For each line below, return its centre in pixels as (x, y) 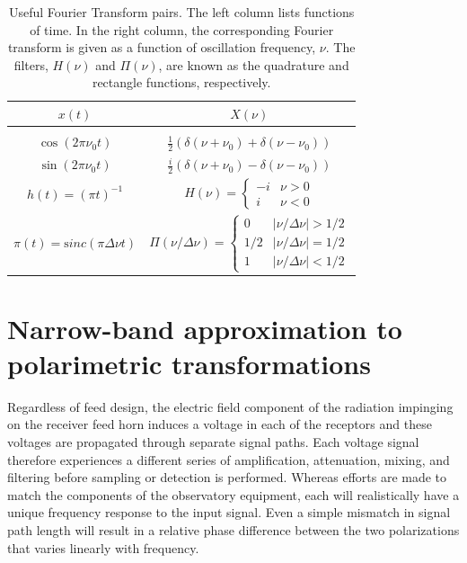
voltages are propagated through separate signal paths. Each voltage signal (213, 442)
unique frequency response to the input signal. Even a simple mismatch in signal (229, 512)
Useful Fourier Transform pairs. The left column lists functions (182, 12)
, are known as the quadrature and (254, 64)
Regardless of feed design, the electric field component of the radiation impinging (230, 406)
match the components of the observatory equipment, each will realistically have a (233, 494)
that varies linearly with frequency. (103, 547)
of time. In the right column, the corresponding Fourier (182, 29)
